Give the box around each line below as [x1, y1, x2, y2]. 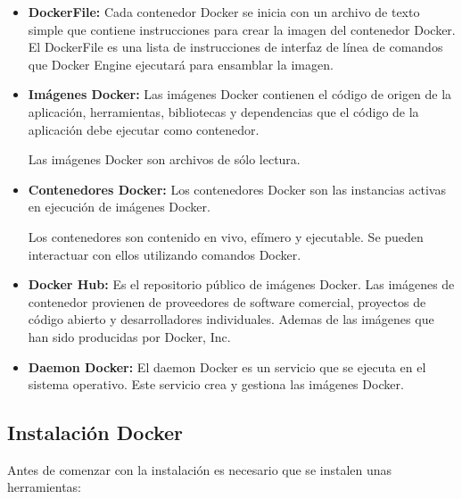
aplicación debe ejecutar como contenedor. [28, 120, 260, 138]
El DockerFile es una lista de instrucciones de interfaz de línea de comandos [28, 37, 443, 56]
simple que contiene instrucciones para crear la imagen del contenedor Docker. [28, 20, 456, 38]
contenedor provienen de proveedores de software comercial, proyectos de [28, 292, 426, 311]
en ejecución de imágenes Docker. [28, 197, 210, 216]
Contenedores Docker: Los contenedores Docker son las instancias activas [28, 179, 446, 198]
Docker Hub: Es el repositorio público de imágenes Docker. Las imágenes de [28, 275, 455, 294]
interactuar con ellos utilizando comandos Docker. [28, 245, 301, 263]
